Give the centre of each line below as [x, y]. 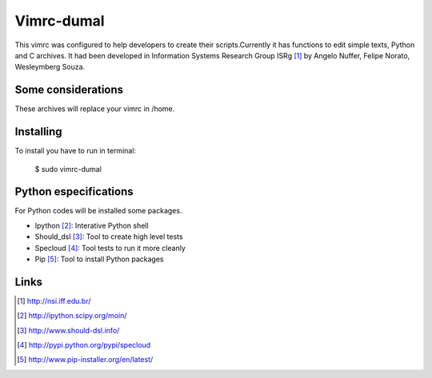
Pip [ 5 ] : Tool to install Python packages [99, 259]
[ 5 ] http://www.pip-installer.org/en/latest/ [85, 360]
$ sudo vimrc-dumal [68, 169]
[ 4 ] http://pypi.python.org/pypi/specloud [84, 345]
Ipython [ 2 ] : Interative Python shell [92, 225]
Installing [39, 132]
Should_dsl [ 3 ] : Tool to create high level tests [109, 237]
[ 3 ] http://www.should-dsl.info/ [68, 330]
